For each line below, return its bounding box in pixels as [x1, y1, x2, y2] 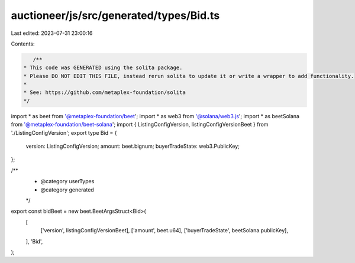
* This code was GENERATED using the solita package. [23, 64, 183, 71]
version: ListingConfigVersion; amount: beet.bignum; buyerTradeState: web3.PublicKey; [25, 142, 240, 150]
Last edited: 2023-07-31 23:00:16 [11, 30, 93, 37]
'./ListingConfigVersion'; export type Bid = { [11, 129, 117, 136]
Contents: [11, 40, 35, 47]
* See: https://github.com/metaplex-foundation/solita [23, 89, 186, 96]
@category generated [40, 186, 94, 193]
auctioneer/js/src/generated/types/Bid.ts [11, 9, 220, 22]
